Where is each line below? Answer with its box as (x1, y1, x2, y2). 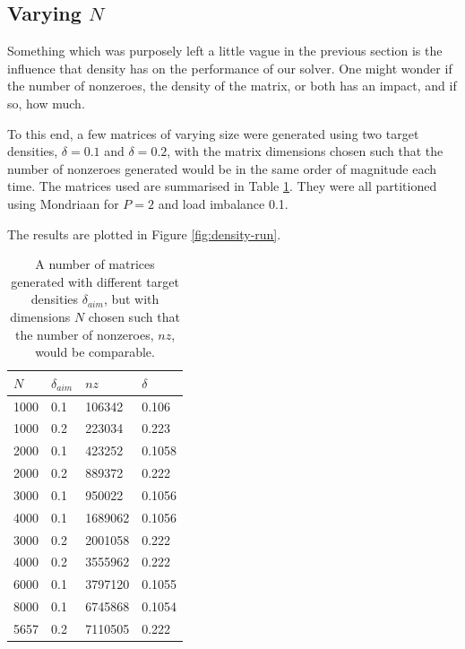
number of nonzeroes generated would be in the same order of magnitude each (7, 159, 437, 177)
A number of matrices (35, 255, 155, 273)
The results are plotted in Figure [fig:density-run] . (7, 224, 281, 243)
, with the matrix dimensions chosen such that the (167, 142, 443, 160)
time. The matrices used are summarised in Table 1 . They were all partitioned (7, 177, 437, 195)
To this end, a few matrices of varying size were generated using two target (7, 124, 419, 143)
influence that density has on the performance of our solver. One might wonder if (7, 58, 452, 77)
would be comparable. (35, 342, 155, 361)
